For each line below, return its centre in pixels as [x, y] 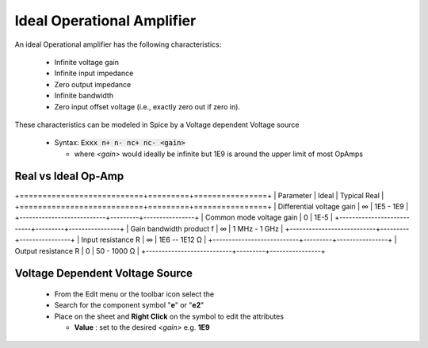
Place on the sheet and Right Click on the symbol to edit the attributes [169, 316]
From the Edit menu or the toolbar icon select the [134, 294]
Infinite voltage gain [86, 62]
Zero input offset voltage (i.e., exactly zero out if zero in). [147, 106]
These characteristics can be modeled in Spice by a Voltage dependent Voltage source [157, 124]
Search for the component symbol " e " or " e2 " [129, 305]
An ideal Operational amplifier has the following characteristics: [118, 44]
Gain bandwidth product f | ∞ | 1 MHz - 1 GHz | [207, 228]
